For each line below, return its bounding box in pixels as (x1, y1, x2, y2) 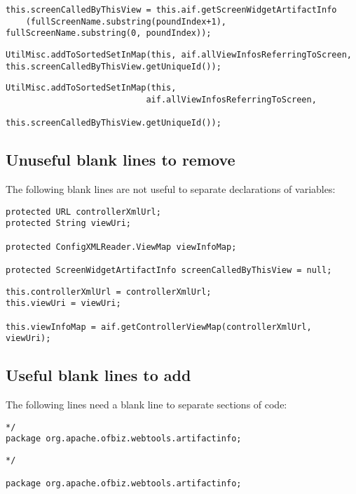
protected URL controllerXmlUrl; (6, 206, 161, 217)
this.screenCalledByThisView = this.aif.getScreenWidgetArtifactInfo (6, 5, 337, 15)
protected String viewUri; (6, 218, 131, 229)
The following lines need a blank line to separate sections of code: (6, 397, 287, 412)
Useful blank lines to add (6, 364, 191, 386)
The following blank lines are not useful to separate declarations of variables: (6, 182, 336, 196)
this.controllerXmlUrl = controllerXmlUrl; (6, 286, 212, 297)
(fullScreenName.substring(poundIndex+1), (25, 16, 226, 27)
